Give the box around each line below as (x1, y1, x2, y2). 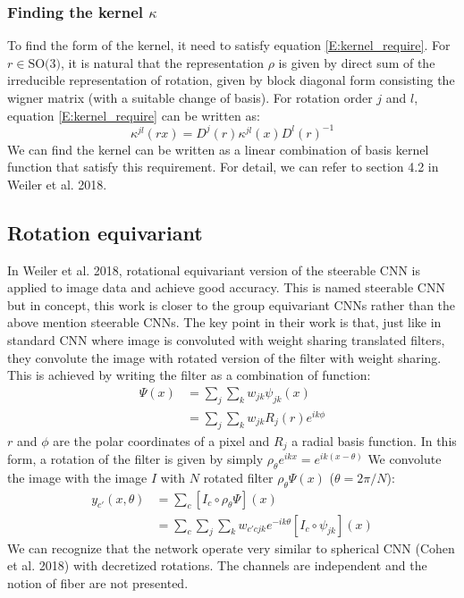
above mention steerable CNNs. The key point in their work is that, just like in (7, 313, 442, 332)
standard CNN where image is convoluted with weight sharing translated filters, (7, 331, 445, 350)
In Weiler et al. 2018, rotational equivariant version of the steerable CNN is (7, 260, 421, 279)
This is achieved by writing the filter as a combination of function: (7, 366, 371, 384)
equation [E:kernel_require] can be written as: (7, 105, 260, 124)
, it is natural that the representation (61, 53, 265, 72)
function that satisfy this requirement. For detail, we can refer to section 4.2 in (7, 157, 439, 176)
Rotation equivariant (7, 218, 203, 246)
